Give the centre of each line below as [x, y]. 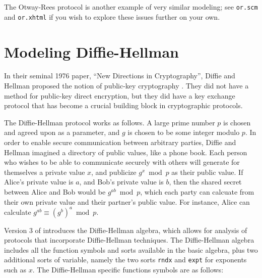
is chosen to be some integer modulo [184, 132]
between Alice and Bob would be [55, 191]
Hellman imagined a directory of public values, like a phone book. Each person [126, 152]
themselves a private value [45, 172]
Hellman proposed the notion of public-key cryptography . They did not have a [126, 86]
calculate [18, 212]
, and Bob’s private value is [121, 182]
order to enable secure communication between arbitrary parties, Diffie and [120, 142]
